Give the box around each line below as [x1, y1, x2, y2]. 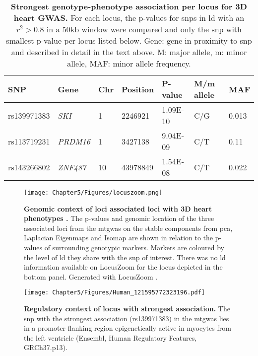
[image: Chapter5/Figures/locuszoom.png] [24, 189, 163, 196]
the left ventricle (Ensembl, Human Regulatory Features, [24, 332, 197, 343]
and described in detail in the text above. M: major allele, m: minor [11, 46, 247, 58]
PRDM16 [58, 135, 90, 147]
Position [121, 83, 154, 95]
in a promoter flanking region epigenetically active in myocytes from [24, 323, 231, 333]
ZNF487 [58, 161, 86, 173]
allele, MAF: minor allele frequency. [67, 58, 191, 69]
